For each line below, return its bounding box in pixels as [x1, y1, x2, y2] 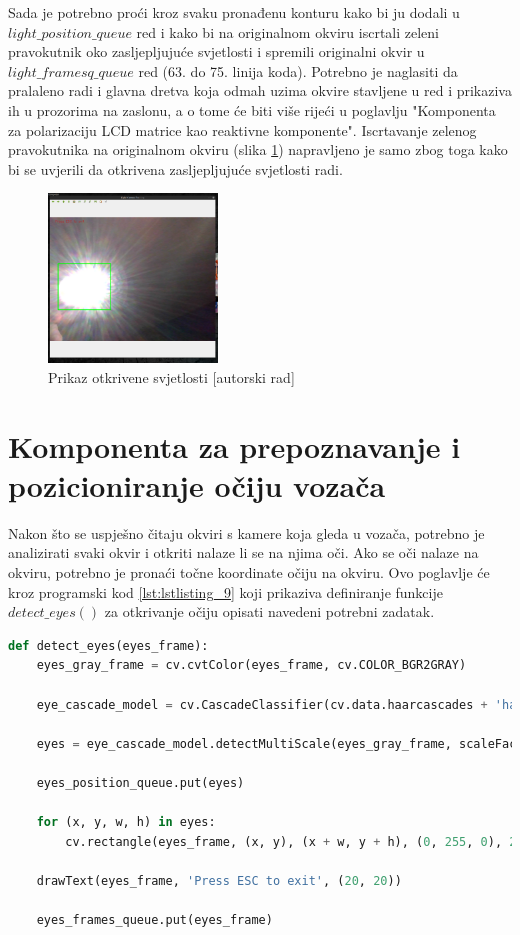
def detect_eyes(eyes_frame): [8, 638, 209, 653]
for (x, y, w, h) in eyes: [36, 815, 216, 830]
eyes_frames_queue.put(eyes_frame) [36, 913, 273, 928]
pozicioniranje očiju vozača [8, 464, 386, 505]
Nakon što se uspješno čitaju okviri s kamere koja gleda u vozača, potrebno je [8, 522, 485, 543]
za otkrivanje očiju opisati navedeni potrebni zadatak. [104, 601, 435, 622]
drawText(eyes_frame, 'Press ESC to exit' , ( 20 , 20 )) [36, 873, 402, 888]
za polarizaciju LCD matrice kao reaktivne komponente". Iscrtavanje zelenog [8, 119, 477, 140]
